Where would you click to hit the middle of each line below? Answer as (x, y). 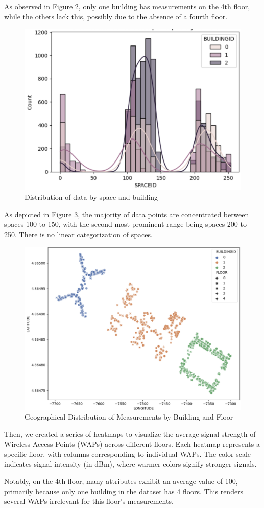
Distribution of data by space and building (91, 197)
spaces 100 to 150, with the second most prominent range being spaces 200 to (125, 224)
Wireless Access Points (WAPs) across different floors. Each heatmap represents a (132, 444)
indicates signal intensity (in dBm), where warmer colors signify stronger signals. (130, 464)
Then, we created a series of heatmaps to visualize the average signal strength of (130, 434)
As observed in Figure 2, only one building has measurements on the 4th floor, (127, 6)
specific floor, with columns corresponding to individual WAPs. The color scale (127, 454)
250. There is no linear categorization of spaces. (78, 234)
